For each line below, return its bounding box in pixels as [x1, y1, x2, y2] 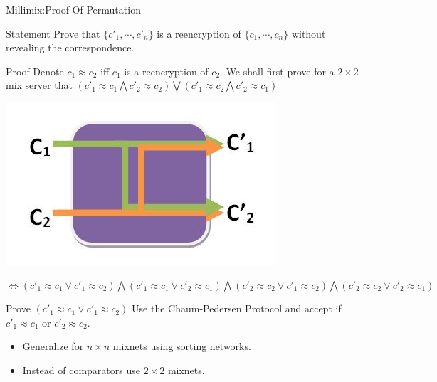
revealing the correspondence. [6, 40, 135, 55]
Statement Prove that [6, 26, 100, 41]
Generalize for [22, 339, 84, 354]
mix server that [6, 78, 73, 92]
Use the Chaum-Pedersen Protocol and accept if [132, 301, 342, 316]
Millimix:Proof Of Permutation [6, 2, 141, 16]
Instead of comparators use [22, 362, 140, 377]
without [291, 26, 326, 41]
